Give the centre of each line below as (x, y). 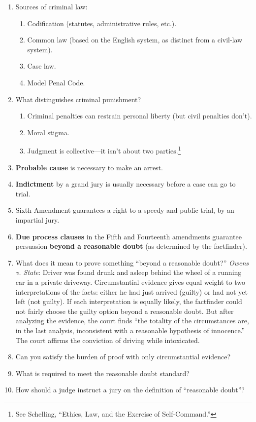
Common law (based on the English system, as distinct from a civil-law (135, 40)
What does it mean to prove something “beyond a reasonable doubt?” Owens (132, 262)
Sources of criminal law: (51, 6)
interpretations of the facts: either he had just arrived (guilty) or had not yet (131, 291)
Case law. (42, 66)
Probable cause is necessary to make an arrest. (89, 167)
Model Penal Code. (56, 82)
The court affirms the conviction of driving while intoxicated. (108, 340)
